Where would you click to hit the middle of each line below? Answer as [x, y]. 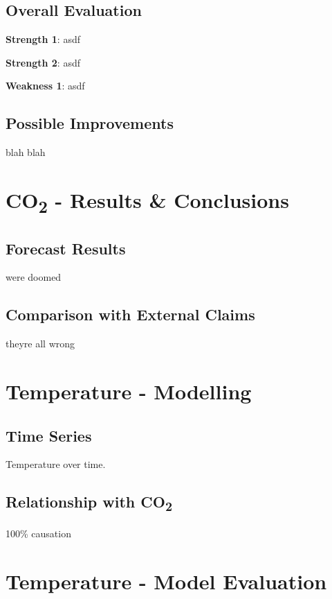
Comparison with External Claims [130, 314]
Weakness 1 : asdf [45, 86]
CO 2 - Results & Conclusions [147, 201]
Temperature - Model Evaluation [166, 581]
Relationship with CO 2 [89, 503]
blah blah [26, 152]
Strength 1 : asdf [43, 39]
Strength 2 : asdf [43, 62]
